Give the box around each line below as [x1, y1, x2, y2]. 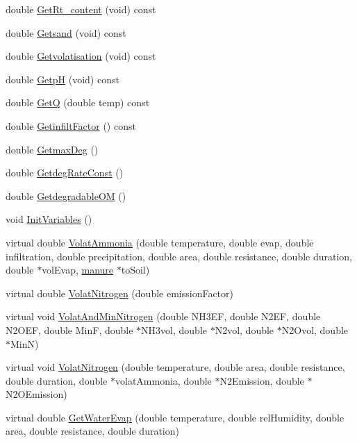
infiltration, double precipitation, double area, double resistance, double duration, [6, 249, 353, 263]
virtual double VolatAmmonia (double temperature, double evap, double [6, 235, 314, 249]
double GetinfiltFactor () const [6, 118, 136, 133]
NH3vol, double [141, 322, 207, 337]
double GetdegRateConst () [6, 165, 124, 180]
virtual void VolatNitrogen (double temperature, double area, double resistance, [6, 360, 345, 374]
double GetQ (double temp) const [6, 95, 150, 110]
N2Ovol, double [281, 322, 349, 337]
